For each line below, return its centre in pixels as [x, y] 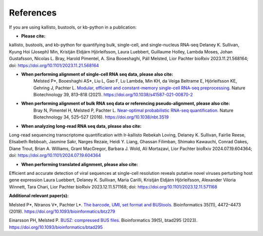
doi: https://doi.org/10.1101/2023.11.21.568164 [54, 65]
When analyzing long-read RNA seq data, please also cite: [81, 126]
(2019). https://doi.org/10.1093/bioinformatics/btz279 [62, 211]
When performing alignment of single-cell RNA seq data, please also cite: [97, 74]
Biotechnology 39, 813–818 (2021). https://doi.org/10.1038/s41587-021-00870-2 [113, 95]
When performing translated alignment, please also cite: [80, 164]
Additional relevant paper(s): [39, 196]
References [33, 13]
